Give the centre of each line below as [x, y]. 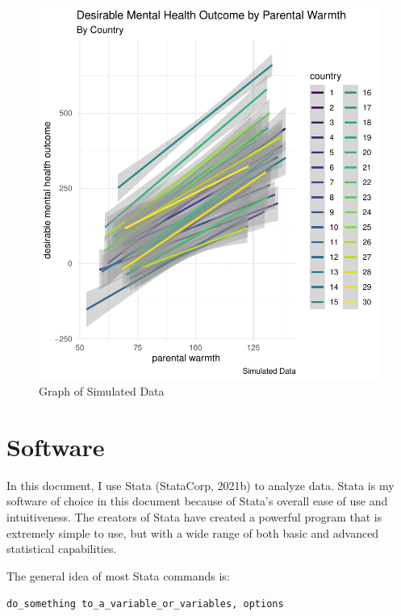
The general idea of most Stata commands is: [118, 575]
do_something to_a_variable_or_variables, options [145, 604]
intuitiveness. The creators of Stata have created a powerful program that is [194, 517]
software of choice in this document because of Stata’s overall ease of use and [197, 501]
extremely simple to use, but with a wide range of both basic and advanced [193, 532]
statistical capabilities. [62, 549]
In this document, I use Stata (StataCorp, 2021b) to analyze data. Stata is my [200, 485]
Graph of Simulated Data [102, 391]
